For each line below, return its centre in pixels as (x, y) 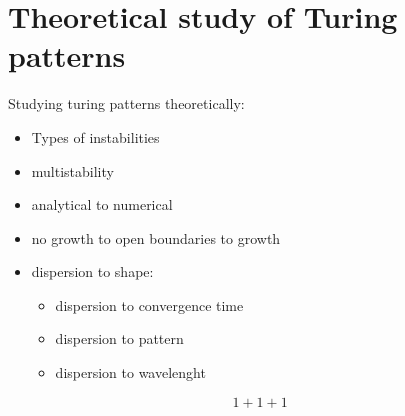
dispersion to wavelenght (130, 372)
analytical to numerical (102, 204)
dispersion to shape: (92, 271)
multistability (72, 170)
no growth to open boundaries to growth (156, 237)
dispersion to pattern (119, 338)
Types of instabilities (95, 136)
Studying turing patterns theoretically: (126, 103)
